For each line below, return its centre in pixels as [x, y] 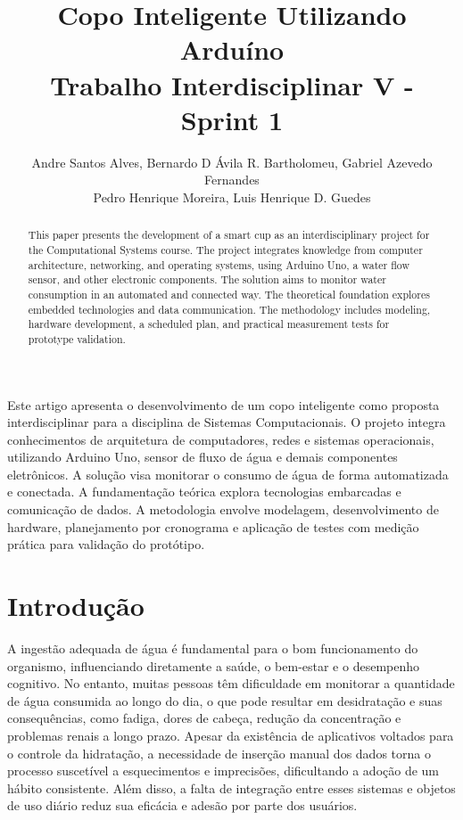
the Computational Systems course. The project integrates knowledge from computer [225, 249]
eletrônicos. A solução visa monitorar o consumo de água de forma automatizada [228, 474]
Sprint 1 [232, 119]
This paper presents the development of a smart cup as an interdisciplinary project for [229, 235]
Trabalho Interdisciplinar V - [232, 84]
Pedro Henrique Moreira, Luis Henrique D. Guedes [232, 197]
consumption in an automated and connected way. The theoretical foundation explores [229, 294]
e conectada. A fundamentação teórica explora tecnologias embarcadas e [204, 492]
